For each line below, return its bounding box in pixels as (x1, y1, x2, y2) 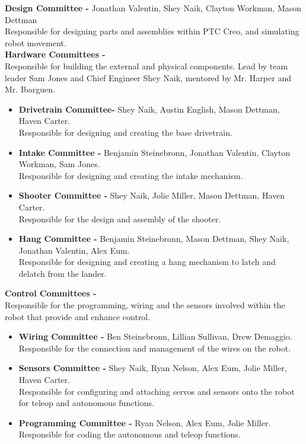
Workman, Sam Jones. (18, 158, 100, 170)
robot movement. (5, 36, 66, 49)
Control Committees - (5, 287, 97, 299)
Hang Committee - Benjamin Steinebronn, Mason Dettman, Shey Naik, (18, 232, 289, 245)
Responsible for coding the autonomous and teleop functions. (18, 428, 241, 440)
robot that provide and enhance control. (5, 310, 151, 322)
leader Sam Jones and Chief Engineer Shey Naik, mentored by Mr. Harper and (5, 71, 291, 84)
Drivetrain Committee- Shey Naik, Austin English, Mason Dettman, (18, 103, 280, 115)
